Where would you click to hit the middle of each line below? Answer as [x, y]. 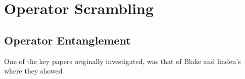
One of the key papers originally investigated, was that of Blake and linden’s [122, 61]
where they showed [33, 71]
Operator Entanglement [67, 40]
